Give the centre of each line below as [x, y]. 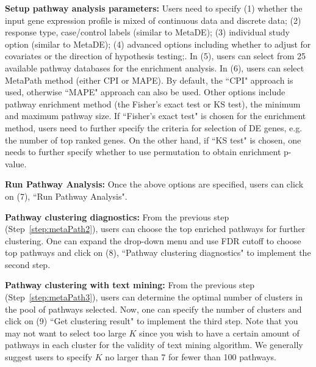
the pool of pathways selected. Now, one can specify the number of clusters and [153, 309]
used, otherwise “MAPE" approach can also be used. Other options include [145, 92]
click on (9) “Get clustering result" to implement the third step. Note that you [152, 321]
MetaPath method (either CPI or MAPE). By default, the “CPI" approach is [149, 80]
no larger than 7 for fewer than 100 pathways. [191, 357]
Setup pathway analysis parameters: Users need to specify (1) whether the [154, 8]
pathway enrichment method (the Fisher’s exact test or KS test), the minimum [153, 104]
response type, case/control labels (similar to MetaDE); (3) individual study [147, 32]
